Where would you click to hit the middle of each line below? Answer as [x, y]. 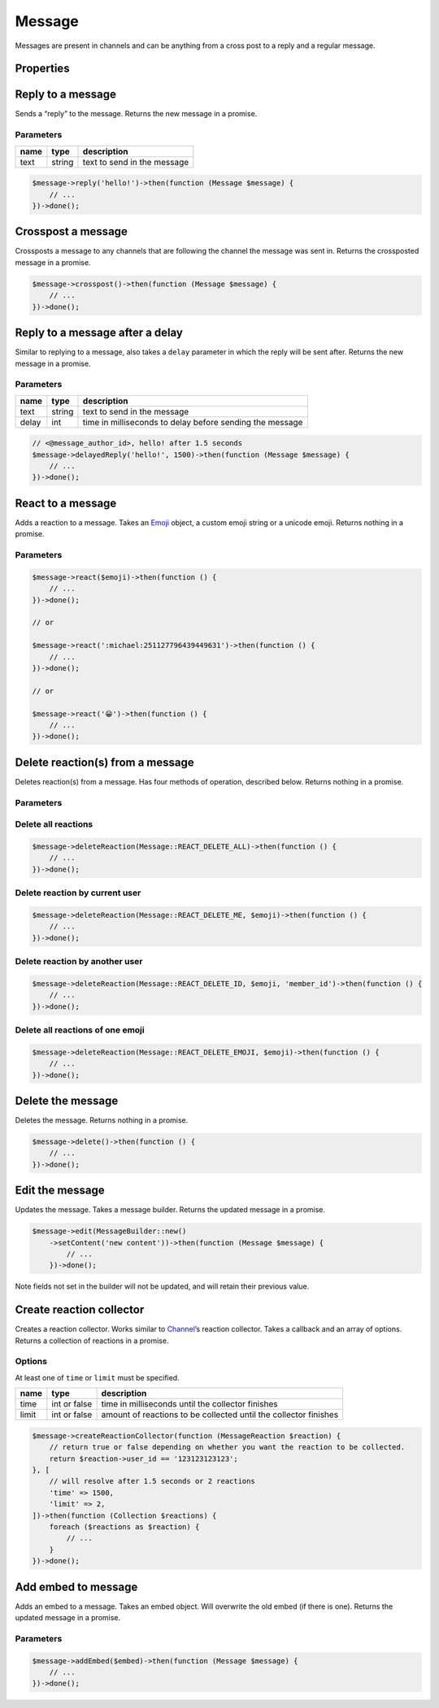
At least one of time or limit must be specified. [97, 1377]
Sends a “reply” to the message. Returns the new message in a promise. [136, 114]
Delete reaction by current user [78, 893]
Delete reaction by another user [79, 962]
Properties [42, 69]
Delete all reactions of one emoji [80, 1030]
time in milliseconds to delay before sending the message [193, 422]
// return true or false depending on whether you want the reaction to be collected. [227, 1447]
